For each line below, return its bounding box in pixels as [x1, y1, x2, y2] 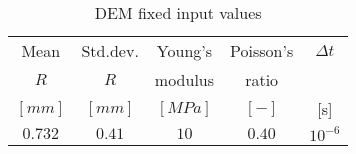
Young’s [156, 39, 213, 62]
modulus [154, 68, 215, 91]
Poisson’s [230, 39, 294, 62]
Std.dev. [81, 39, 139, 62]
